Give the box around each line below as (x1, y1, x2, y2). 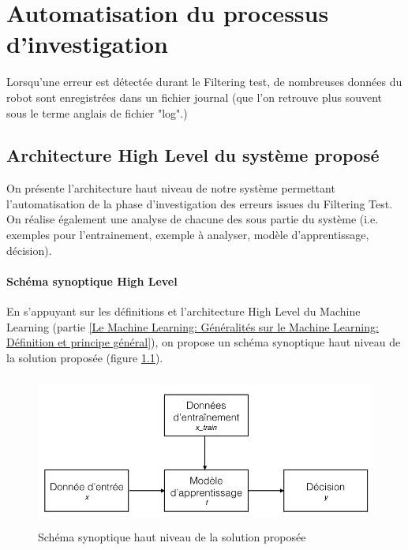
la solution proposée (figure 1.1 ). (6, 349, 163, 365)
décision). (6, 241, 52, 258)
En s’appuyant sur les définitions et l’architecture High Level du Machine (6, 303, 361, 320)
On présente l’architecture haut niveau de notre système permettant (6, 180, 335, 196)
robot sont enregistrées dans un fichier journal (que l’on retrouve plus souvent (6, 88, 382, 105)
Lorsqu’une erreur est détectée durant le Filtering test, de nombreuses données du (6, 73, 402, 90)
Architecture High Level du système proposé (6, 143, 380, 167)
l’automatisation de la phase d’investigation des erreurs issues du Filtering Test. (6, 195, 393, 211)
